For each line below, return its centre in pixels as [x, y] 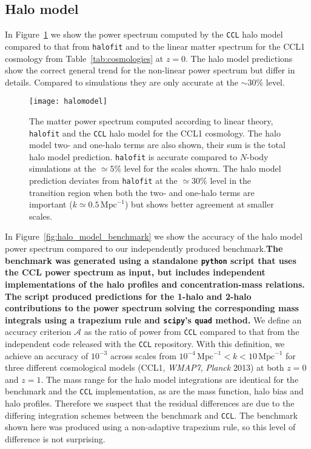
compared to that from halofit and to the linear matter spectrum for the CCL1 [155, 46]
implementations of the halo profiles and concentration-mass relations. [155, 284]
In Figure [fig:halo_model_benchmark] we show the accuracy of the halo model [154, 236]
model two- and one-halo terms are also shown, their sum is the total [157, 145]
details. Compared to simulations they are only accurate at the [122, 82]
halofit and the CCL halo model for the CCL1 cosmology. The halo [155, 133]
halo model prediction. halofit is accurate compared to [133, 156]
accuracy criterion [38, 332]
